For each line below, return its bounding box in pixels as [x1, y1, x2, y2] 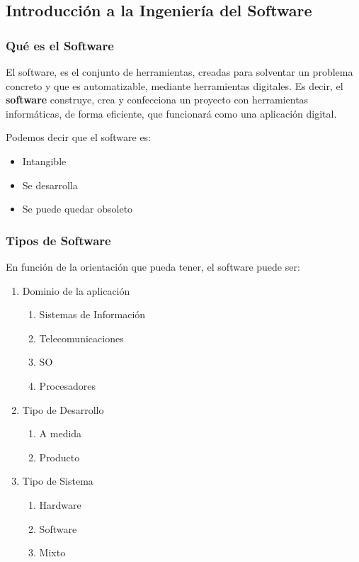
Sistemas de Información [39, 307, 146, 322]
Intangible [22, 153, 67, 168]
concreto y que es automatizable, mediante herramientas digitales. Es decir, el [6, 78, 343, 93]
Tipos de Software [6, 231, 111, 249]
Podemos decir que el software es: [6, 130, 152, 145]
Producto [39, 449, 80, 464]
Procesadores [39, 378, 96, 393]
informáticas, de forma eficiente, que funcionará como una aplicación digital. [6, 106, 337, 120]
